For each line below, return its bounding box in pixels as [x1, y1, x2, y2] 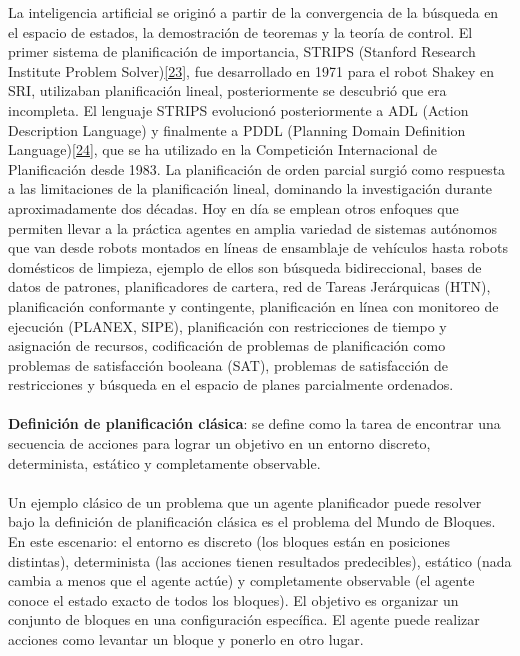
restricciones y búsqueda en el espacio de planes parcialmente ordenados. [8, 374, 454, 395]
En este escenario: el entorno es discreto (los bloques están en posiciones [8, 531, 450, 552]
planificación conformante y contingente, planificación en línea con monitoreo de [8, 295, 499, 316]
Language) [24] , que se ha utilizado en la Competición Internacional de [8, 139, 437, 160]
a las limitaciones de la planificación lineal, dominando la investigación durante [8, 178, 493, 199]
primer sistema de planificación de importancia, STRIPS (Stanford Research [8, 41, 476, 62]
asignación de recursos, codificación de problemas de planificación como [8, 335, 446, 356]
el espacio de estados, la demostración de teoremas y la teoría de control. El [8, 21, 473, 42]
